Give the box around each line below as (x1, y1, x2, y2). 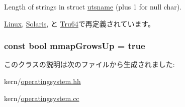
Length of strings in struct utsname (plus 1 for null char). (4, 1, 182, 11)
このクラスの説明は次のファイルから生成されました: (4, 59, 175, 69)
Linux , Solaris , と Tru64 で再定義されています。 (4, 18, 155, 28)
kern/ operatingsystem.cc (4, 92, 79, 103)
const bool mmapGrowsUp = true (4, 39, 145, 52)
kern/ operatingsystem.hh (4, 76, 81, 86)
